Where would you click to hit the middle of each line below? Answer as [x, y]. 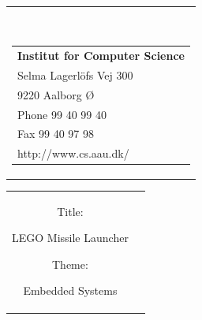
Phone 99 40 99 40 [62, 114]
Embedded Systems [70, 290]
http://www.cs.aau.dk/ [73, 153]
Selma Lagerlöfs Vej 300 [75, 74]
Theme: [70, 264]
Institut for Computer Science [101, 56]
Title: [70, 211]
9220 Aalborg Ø [56, 94]
